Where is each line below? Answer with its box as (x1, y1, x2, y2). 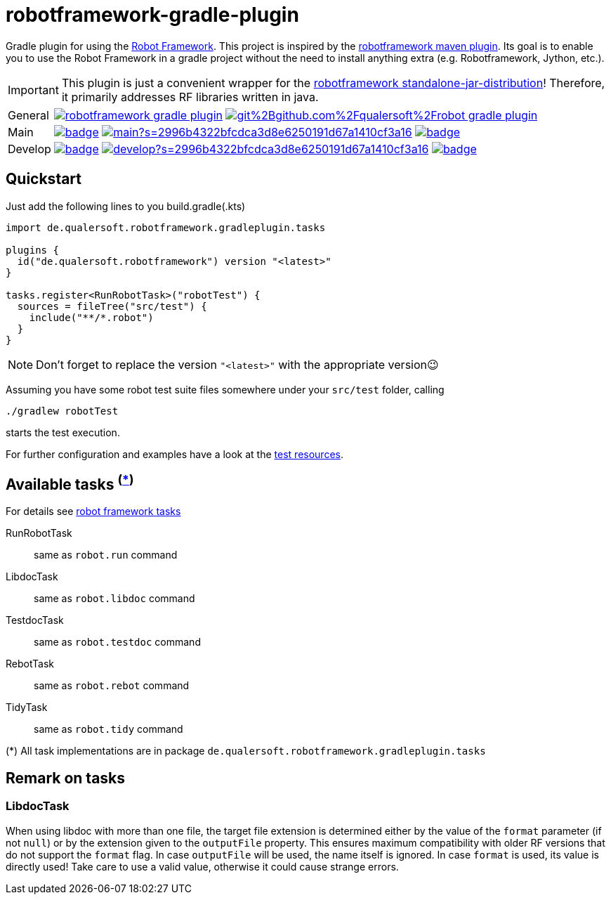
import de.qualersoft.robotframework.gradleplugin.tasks (6, 221, 326, 233)
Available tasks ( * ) (6, 472, 134, 494)
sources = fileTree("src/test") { (17, 300, 207, 312)
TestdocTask (6, 614, 64, 627)
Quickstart (6, 170, 82, 188)
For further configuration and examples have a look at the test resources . (6, 448, 343, 460)
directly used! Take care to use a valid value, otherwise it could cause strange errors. (6, 860, 399, 873)
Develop (8, 141, 51, 156)
